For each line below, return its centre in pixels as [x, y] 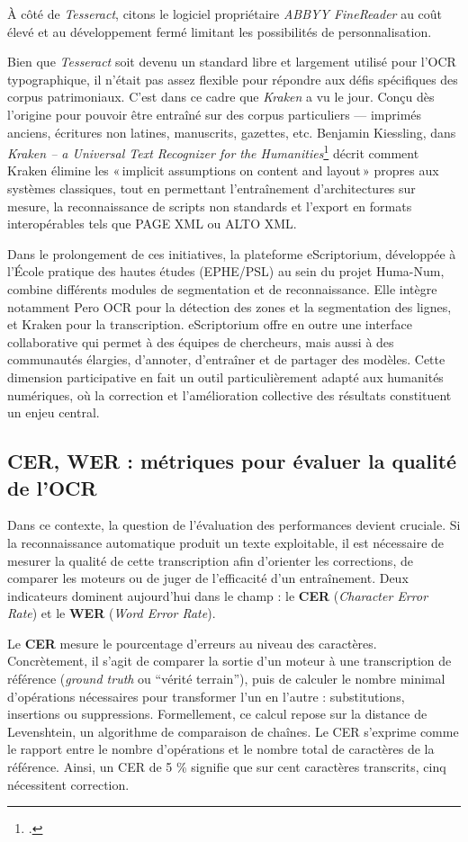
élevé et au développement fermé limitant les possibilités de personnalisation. [220, 31]
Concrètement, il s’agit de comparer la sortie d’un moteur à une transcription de [229, 661]
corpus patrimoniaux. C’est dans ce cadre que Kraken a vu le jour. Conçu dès [221, 97]
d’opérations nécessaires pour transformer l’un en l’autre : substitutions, [206, 696]
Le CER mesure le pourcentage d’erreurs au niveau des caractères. [192, 643]
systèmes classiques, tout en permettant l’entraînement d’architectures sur [211, 188]
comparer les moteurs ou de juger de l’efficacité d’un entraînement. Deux [208, 578]
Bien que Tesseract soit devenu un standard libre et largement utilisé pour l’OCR [232, 62]
